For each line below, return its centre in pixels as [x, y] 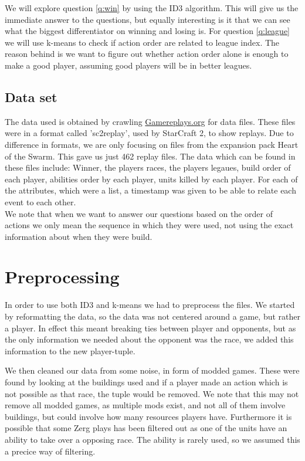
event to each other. [40, 201]
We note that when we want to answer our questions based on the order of [139, 213]
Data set [31, 96]
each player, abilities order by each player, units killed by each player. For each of [151, 179]
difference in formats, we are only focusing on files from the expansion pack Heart [152, 144]
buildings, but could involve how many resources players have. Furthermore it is [148, 416]
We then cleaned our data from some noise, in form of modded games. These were [152, 370]
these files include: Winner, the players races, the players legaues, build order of [148, 167]
